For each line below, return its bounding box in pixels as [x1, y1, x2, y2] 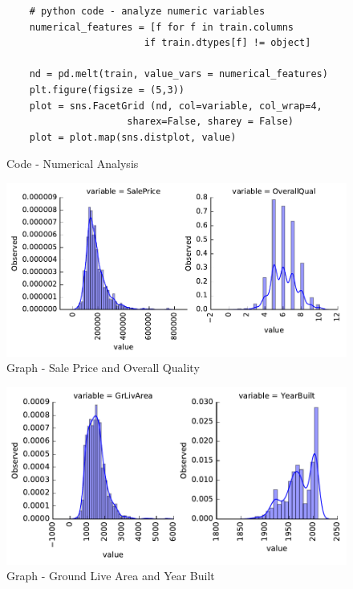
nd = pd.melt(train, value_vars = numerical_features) [29, 68, 328, 80]
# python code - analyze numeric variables [29, 6, 266, 17]
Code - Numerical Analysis [6, 155, 139, 172]
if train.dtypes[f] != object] [144, 37, 311, 49]
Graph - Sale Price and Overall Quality [6, 359, 200, 376]
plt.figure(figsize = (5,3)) [29, 84, 185, 96]
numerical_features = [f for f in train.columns [29, 21, 294, 33]
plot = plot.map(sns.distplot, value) [29, 131, 237, 143]
